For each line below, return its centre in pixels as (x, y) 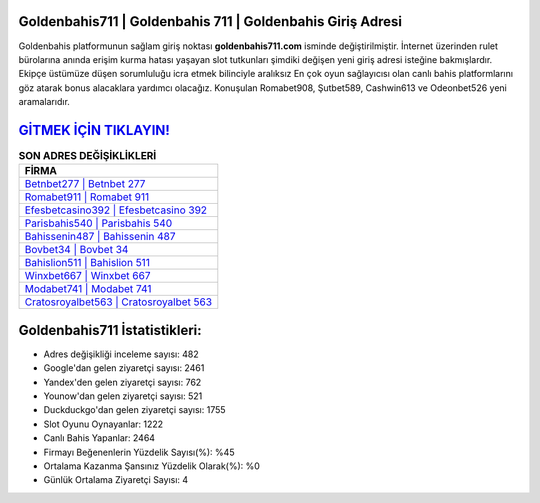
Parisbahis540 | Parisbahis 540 (98, 223)
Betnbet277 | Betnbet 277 (85, 184)
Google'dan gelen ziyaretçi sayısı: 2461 (124, 368)
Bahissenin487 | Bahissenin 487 (100, 237)
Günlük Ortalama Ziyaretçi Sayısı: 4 (116, 480)
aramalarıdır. (44, 102)
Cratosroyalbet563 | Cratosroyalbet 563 (118, 302)
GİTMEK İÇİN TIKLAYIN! (94, 130)
